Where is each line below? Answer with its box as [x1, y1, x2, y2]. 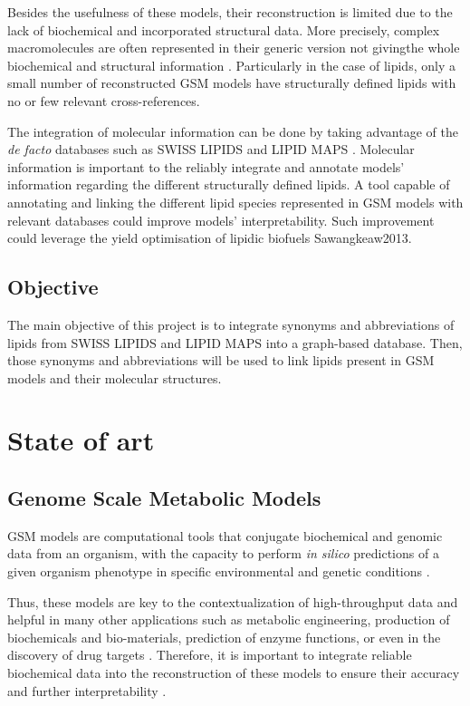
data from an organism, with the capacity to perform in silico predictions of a [7, 544, 439, 563]
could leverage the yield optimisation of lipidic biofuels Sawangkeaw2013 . [7, 228, 412, 247]
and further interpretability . [7, 681, 167, 700]
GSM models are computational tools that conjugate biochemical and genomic [7, 526, 443, 545]
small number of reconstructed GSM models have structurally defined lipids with [7, 73, 456, 92]
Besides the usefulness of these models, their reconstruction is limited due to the [7, 3, 453, 21]
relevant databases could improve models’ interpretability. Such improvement [7, 210, 435, 229]
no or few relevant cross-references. [7, 91, 200, 110]
